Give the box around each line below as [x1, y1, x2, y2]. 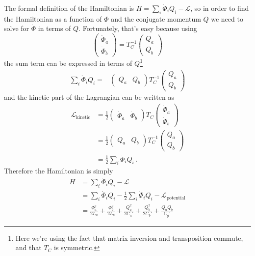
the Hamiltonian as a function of [4, 13, 102, 24]
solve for [4, 23, 29, 33]
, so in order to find [190, 3, 249, 13]
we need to [211, 13, 243, 24]
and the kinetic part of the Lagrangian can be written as [4, 92, 174, 102]
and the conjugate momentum [111, 13, 201, 24]
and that [15, 242, 42, 253]
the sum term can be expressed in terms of [4, 58, 132, 68]
